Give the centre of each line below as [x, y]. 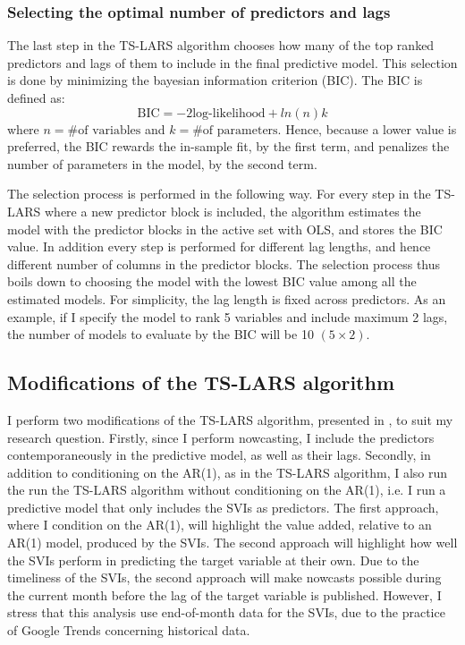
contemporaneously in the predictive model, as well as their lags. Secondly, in [219, 455]
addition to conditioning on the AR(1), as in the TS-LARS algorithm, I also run [228, 472]
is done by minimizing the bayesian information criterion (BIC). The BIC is [215, 80]
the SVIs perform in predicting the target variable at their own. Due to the [213, 560]
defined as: [36, 98]
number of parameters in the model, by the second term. [162, 163]
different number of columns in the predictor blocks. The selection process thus [224, 263]
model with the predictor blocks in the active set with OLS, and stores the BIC [225, 229]
